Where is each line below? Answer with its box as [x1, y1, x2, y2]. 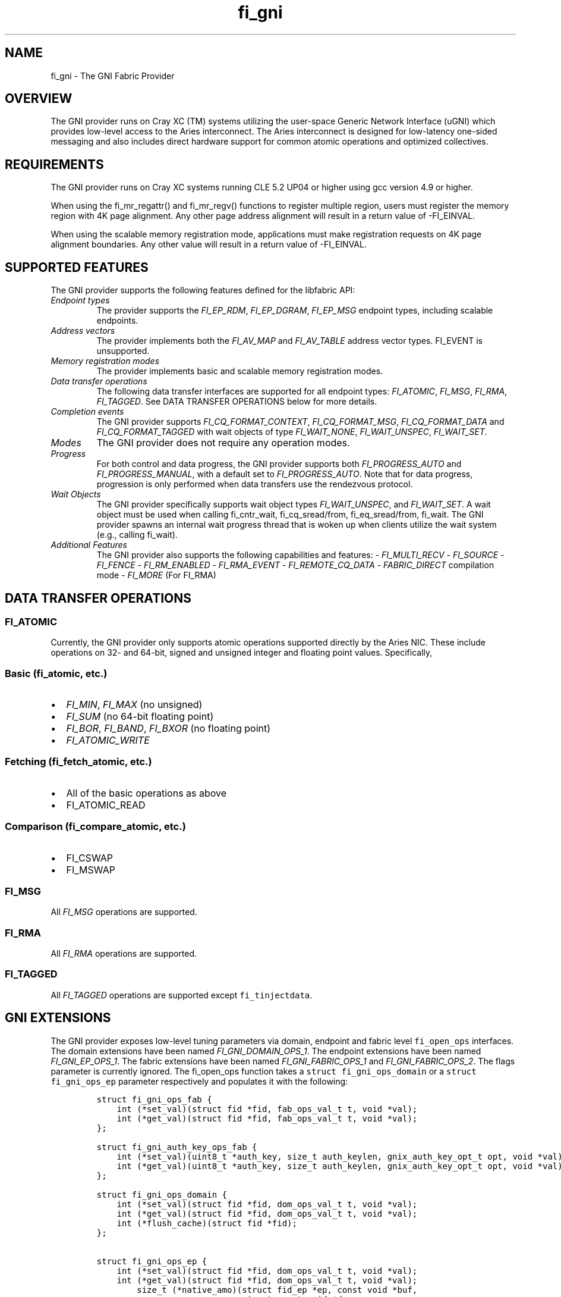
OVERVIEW [5, 91, 73, 106]
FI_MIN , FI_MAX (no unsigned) [66, 698, 203, 711]
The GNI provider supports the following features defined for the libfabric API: [51, 285, 355, 296]
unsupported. [96, 346, 150, 356]
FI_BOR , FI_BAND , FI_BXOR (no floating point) [66, 722, 271, 735]
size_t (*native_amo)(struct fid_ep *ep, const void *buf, [137, 1285, 418, 1295]
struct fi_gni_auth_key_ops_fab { [96, 1142, 257, 1152]
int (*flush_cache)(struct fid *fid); [116, 1218, 297, 1228]
